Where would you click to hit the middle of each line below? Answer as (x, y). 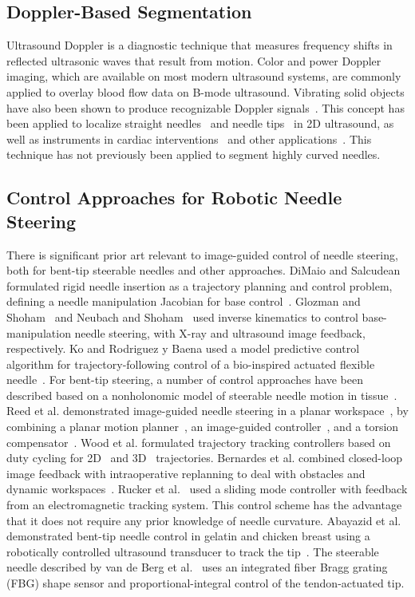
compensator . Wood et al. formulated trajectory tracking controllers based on (199, 442)
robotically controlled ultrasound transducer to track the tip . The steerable (193, 551)
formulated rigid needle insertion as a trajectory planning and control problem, (200, 285)
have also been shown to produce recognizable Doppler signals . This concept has (206, 107)
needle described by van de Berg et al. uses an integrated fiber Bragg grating (197, 567)
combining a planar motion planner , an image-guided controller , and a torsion (203, 427)
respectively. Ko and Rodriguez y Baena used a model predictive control (183, 348)
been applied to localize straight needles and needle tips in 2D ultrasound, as (200, 123)
